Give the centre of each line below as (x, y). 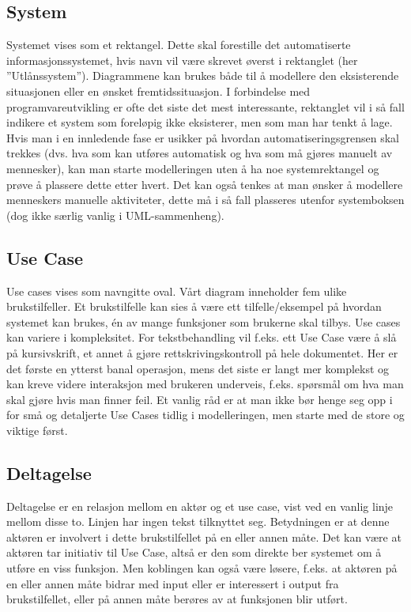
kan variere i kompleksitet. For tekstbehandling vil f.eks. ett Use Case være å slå (202, 337)
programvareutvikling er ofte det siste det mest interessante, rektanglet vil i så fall (205, 106)
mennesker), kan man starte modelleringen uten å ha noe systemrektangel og (193, 168)
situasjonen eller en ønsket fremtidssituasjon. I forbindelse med (158, 91)
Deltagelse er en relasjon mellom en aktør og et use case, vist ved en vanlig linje (200, 506)
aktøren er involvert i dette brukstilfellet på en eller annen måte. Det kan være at (204, 536)
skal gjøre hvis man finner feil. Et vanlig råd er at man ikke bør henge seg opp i (200, 399)
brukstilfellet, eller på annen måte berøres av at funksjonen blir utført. (177, 599)
